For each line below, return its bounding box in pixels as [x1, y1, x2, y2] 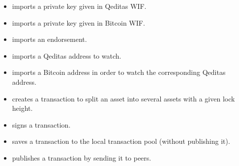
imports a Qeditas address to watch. [12, 50, 121, 61]
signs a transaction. [12, 119, 71, 130]
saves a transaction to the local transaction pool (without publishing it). [12, 136, 230, 146]
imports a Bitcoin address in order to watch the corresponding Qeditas [12, 67, 226, 77]
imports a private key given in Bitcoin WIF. [12, 17, 145, 28]
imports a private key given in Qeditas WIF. [12, 1, 147, 11]
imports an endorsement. [12, 34, 87, 44]
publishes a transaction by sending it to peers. [12, 152, 151, 163]
